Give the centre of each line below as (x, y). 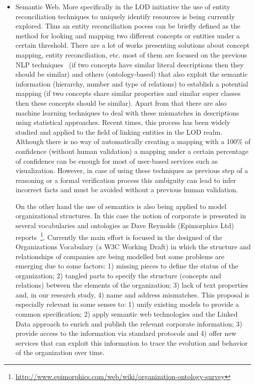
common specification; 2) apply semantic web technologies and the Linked (127, 314)
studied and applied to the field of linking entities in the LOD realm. (119, 132)
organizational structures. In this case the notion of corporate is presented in (131, 216)
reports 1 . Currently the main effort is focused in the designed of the (119, 236)
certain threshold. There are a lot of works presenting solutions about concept (132, 45)
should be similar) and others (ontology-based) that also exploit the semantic (131, 74)
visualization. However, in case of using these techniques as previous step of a (132, 170)
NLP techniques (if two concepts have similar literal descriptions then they (130, 64)
